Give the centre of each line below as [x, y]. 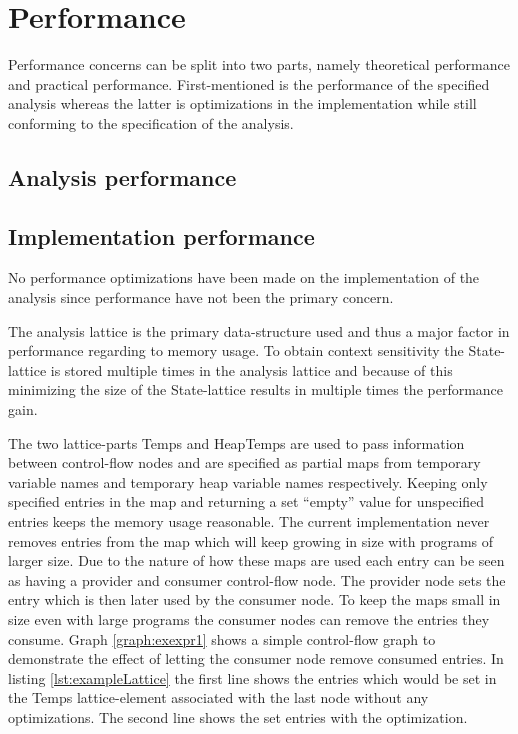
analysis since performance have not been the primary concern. [201, 297]
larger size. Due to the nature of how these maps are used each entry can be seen [256, 560]
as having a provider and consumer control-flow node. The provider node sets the [257, 579]
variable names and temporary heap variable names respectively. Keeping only [248, 481]
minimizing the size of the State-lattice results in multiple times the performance [256, 389]
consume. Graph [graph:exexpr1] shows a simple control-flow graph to [222, 638]
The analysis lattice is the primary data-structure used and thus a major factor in [259, 330]
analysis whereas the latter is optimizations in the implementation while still [242, 103]
